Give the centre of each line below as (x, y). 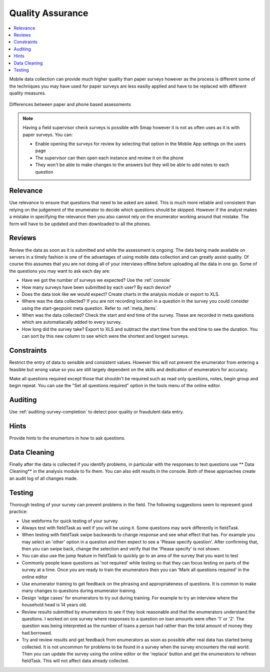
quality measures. (27, 93)
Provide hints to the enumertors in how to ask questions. (67, 438)
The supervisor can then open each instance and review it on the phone (109, 158)
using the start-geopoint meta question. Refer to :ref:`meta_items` (89, 308)
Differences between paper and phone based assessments (70, 105)
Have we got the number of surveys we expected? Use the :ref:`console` (96, 280)
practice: (18, 512)
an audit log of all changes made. (43, 478)
